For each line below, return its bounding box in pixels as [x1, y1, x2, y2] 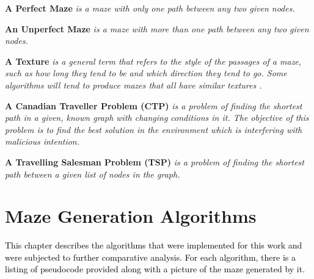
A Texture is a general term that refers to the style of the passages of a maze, [5, 54, 302, 67]
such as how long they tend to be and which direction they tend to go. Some [5, 67, 287, 79]
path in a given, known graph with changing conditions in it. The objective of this [5, 111, 309, 124]
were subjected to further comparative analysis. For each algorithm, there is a [5, 250, 296, 263]
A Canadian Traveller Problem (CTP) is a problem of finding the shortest [5, 99, 302, 112]
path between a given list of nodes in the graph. [5, 167, 180, 180]
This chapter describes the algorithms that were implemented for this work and [5, 239, 302, 252]
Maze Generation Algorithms [5, 203, 257, 228]
